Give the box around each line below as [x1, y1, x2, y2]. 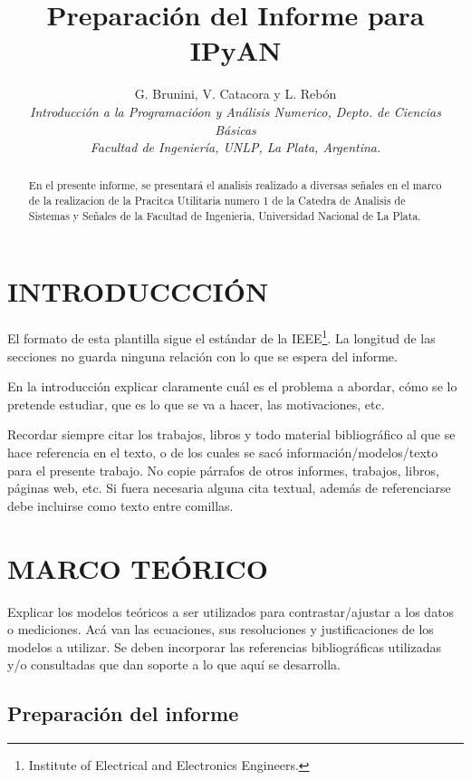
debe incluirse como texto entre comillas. [7, 496, 234, 515]
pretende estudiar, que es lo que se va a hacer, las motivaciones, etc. [7, 394, 385, 413]
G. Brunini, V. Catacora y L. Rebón [134, 84, 337, 103]
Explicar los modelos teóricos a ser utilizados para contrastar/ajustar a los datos [7, 602, 455, 621]
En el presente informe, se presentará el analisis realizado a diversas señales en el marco [28, 178, 442, 193]
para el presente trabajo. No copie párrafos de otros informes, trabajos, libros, [7, 460, 439, 479]
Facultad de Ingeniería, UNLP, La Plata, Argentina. [90, 138, 381, 157]
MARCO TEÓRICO [7, 549, 268, 586]
